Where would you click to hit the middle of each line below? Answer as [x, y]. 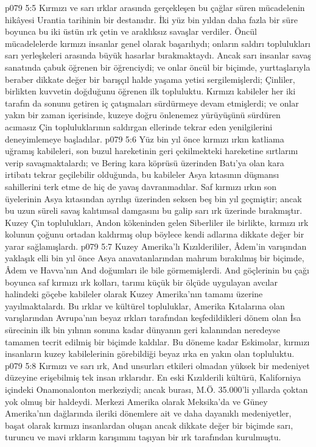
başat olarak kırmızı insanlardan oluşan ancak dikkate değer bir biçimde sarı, [149, 425]
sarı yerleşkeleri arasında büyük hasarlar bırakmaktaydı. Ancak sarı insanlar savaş [158, 55]
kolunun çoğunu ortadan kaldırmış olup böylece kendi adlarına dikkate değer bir [155, 234]
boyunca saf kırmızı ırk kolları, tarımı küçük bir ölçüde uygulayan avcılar [141, 282]
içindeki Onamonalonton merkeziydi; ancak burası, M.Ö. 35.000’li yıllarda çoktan [156, 389]
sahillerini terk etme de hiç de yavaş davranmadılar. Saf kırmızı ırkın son [141, 186]
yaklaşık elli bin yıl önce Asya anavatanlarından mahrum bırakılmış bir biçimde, [155, 258]
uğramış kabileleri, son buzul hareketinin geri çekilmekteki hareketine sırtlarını [152, 151]
